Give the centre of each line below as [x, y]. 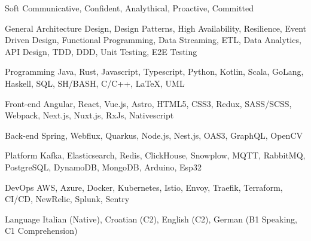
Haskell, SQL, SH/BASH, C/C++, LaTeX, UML [95, 83]
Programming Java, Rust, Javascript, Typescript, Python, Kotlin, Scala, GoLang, [154, 71]
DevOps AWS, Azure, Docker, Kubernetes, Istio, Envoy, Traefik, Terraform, [144, 187]
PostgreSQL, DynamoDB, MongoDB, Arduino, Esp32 [103, 167]
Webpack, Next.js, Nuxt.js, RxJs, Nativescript [89, 115]
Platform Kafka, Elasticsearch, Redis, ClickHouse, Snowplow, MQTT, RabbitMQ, [155, 155]
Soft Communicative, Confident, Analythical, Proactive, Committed [129, 8]
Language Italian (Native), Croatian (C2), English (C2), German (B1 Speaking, [151, 219]
